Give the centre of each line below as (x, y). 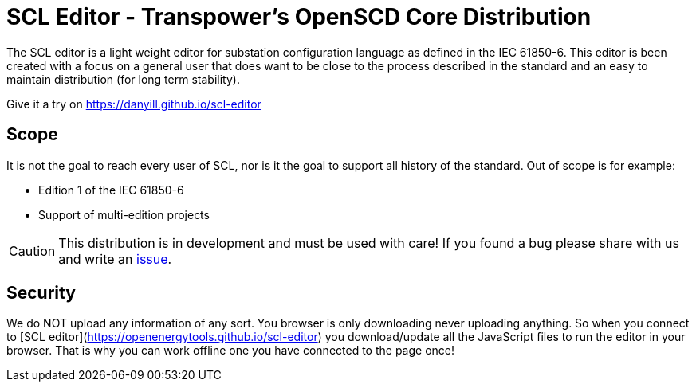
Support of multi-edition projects (124, 214)
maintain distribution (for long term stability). (123, 79)
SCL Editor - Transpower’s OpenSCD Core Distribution (299, 17)
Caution (32, 251)
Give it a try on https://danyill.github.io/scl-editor (134, 104)
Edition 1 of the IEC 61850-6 (111, 190)
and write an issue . (115, 259)
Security (41, 293)
